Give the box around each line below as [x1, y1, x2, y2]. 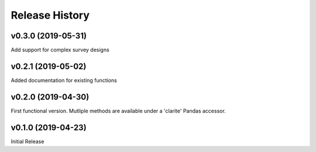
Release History [11, 9, 90, 22]
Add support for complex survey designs [11, 47, 109, 54]
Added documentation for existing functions [11, 76, 117, 84]
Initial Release [11, 137, 44, 145]
